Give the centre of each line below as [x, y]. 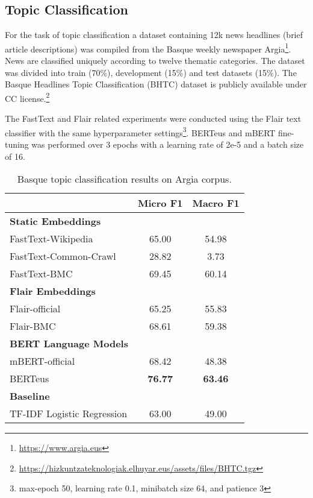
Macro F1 [216, 203]
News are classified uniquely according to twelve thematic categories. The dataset [155, 61]
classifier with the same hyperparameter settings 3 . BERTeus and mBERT [140, 131]
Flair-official [35, 309]
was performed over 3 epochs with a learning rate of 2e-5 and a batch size [168, 144]
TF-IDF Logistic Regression [69, 414]
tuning [17, 144]
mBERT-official [42, 361]
